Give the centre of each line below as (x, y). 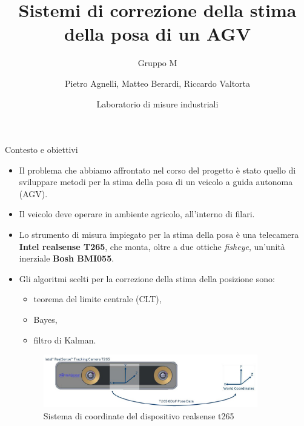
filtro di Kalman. (65, 340)
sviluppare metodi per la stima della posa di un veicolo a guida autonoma (156, 182)
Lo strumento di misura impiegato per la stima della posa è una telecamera (159, 235)
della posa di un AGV (157, 34)
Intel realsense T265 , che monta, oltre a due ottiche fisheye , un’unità (152, 246)
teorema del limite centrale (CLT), (97, 299)
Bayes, (45, 319)
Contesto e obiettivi (41, 150)
